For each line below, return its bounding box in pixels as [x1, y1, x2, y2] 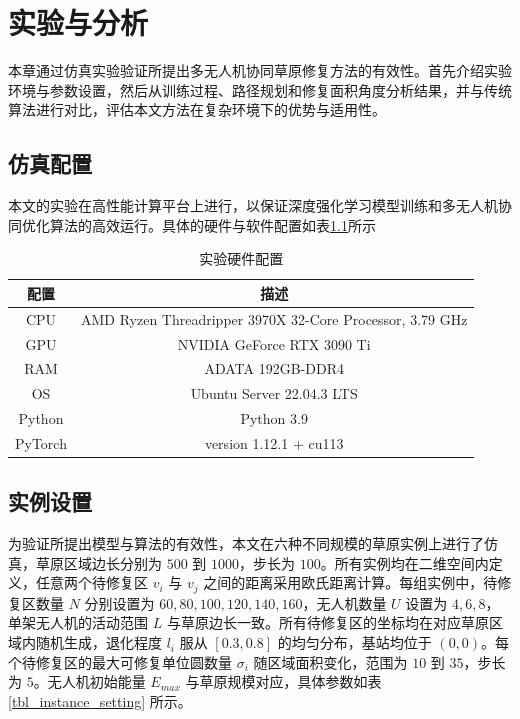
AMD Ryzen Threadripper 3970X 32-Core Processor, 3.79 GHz [80, 308, 468, 329]
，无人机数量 [302, 592, 387, 613]
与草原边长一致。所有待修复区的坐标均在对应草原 [166, 612, 489, 633]
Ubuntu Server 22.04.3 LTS [190, 383, 358, 404]
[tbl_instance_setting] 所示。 [8, 690, 192, 711]
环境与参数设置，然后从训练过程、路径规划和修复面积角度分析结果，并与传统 [8, 79, 512, 100]
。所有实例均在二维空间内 [320, 552, 489, 573]
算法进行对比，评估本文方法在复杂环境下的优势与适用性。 [8, 99, 386, 120]
